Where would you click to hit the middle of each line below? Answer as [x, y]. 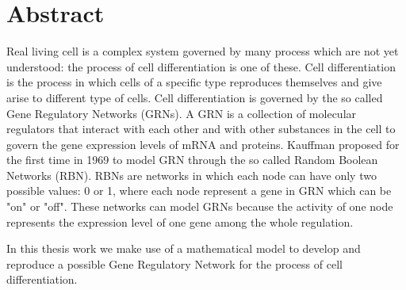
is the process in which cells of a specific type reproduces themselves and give [194, 82]
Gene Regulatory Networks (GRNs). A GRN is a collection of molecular [182, 113]
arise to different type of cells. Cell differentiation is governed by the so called [195, 97]
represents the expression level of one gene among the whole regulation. [180, 221]
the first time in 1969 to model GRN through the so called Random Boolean [192, 160]
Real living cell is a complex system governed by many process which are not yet [203, 51]
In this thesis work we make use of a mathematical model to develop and [184, 248]
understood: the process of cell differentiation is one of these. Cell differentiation [201, 66]
